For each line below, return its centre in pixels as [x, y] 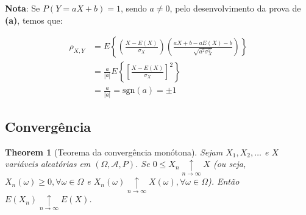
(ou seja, [229, 164]
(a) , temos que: [34, 20]
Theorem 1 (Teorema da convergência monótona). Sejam [114, 152]
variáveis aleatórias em [48, 164]
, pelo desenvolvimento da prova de [235, 8]
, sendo [134, 8]
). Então [223, 181]
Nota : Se [23, 8]
